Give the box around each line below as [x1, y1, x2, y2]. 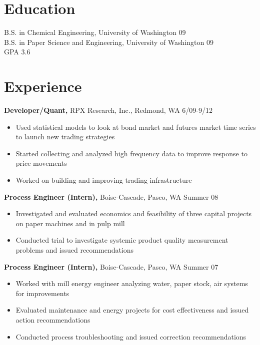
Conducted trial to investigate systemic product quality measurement [15, 235, 228, 245]
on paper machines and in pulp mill [15, 218, 125, 228]
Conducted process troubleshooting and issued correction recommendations [15, 331, 246, 342]
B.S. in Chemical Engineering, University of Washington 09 [4, 27, 186, 37]
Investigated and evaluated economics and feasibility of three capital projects [15, 208, 252, 219]
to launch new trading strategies [15, 131, 115, 142]
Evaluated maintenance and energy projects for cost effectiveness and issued [15, 305, 249, 315]
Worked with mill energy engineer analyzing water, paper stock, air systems [15, 278, 248, 289]
